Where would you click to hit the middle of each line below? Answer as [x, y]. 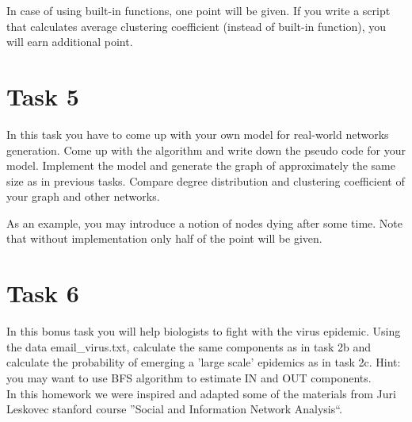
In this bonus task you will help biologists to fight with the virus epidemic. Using [204, 331]
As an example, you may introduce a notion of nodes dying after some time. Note [205, 223]
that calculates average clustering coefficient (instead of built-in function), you [196, 26]
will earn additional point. [70, 42]
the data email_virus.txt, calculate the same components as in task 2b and [189, 346]
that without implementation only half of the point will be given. [164, 238]
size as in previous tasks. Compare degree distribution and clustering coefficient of [206, 180]
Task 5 [43, 96]
